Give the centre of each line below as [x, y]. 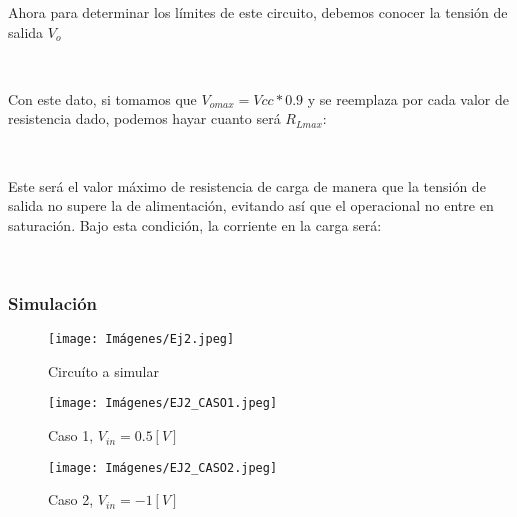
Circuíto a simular [103, 370]
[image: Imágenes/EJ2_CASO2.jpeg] [163, 467]
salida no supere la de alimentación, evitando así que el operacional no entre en [251, 205]
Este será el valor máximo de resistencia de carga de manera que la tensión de [247, 185]
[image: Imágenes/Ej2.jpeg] [141, 339]
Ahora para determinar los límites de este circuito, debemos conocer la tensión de [258, 12]
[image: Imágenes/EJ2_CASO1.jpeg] [163, 403]
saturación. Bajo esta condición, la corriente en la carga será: [195, 224]
